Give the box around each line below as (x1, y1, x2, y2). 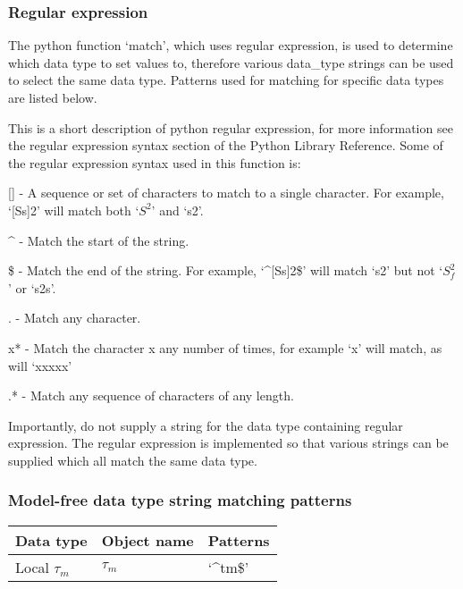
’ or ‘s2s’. (8, 278, 56, 297)
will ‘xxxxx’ (8, 356, 72, 374)
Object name (101, 529, 194, 551)
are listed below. (8, 88, 97, 106)
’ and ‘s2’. (151, 200, 204, 219)
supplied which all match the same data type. (8, 450, 257, 469)
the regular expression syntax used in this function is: (8, 153, 301, 172)
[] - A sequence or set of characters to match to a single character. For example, (8, 183, 444, 202)
